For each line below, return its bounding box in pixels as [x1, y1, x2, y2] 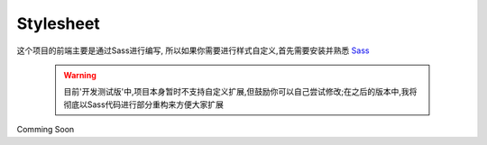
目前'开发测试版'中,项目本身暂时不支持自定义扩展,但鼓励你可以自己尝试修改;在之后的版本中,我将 [63, 86, 418, 97]
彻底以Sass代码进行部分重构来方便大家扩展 [63, 99, 225, 110]
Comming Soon [16, 124, 75, 135]
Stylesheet [16, 14, 101, 33]
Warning [63, 69, 96, 80]
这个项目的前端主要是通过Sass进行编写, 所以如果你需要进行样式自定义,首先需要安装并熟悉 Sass [16, 45, 370, 56]
